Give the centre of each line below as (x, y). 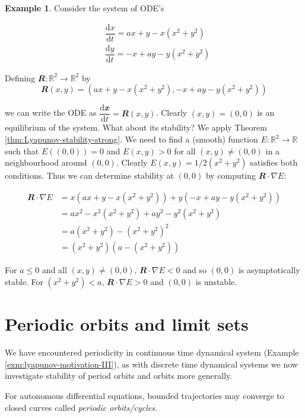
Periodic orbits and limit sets (127, 324)
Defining (20, 77)
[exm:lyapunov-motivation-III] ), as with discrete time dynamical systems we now (151, 364)
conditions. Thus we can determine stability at (89, 175)
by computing (231, 175)
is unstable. (216, 282)
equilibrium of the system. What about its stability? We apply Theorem (136, 127)
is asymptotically (269, 270)
